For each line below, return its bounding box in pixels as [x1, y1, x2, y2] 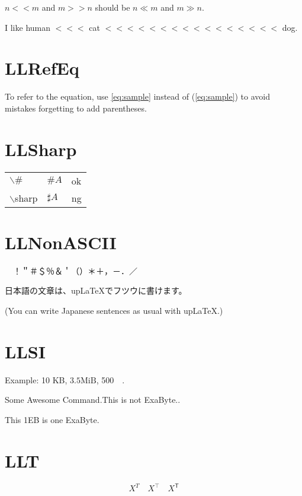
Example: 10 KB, [5, 373, 68, 386]
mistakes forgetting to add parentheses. [5, 101, 147, 114]
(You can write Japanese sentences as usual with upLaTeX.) [5, 304, 223, 316]
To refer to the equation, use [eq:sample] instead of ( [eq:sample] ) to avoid [5, 90, 271, 103]
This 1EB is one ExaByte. [5, 413, 99, 425]
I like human [5, 21, 50, 33]
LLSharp [5, 136, 77, 161]
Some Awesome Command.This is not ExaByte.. [5, 393, 181, 406]
